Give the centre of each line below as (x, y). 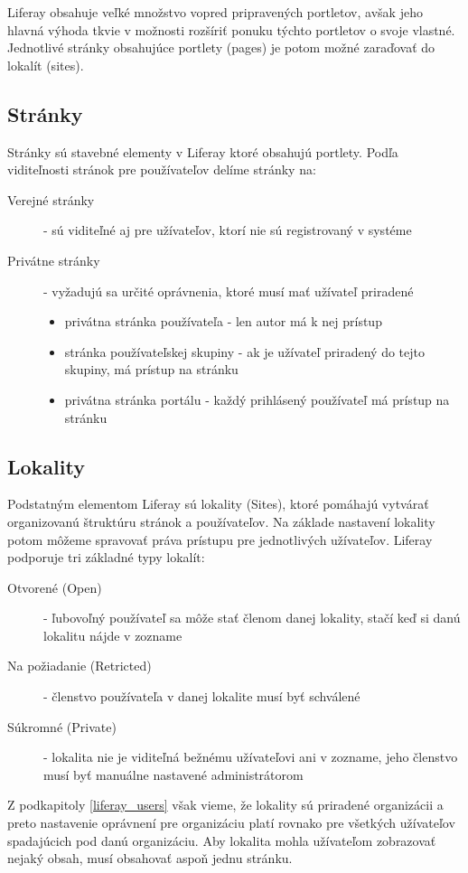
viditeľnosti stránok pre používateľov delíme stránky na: (162, 169)
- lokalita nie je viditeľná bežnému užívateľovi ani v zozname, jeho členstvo (251, 757)
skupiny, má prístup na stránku (151, 369)
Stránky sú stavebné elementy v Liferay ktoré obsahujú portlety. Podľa (203, 151)
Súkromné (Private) (62, 726)
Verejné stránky (51, 199)
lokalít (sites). (46, 65)
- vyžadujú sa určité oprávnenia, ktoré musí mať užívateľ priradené (229, 291)
